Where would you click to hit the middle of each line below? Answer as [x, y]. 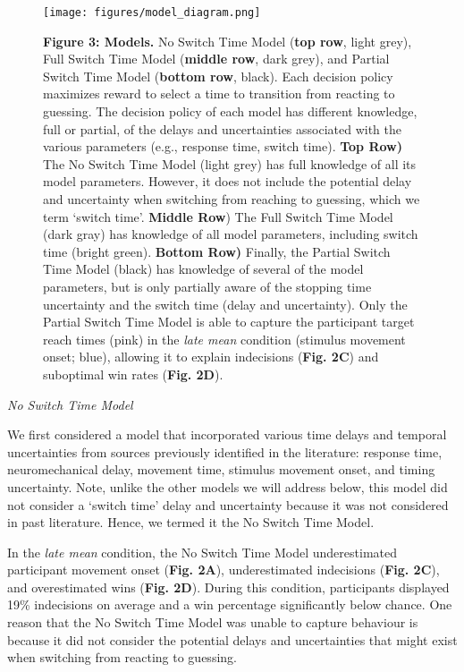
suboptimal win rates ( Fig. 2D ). [133, 374]
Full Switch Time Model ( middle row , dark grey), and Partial [216, 59]
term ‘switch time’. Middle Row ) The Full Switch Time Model [218, 216]
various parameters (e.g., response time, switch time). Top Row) [223, 146]
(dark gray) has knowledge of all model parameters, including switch [231, 234]
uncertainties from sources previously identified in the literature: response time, [225, 451]
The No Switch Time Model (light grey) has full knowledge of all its [230, 163]
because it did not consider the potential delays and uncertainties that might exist [232, 639]
